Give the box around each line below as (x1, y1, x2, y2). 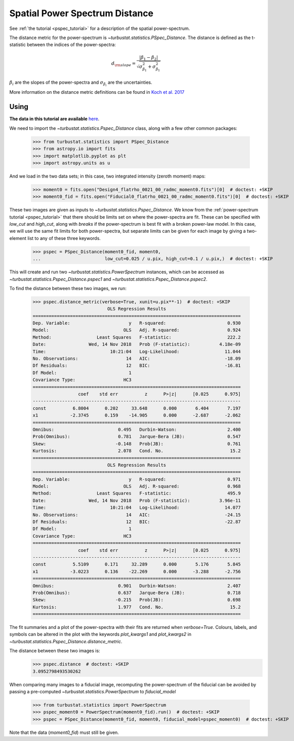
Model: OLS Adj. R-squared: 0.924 (32, 327, 241, 333)
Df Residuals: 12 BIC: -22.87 (32, 519, 241, 525)
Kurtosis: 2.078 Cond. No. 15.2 (32, 448, 241, 454)
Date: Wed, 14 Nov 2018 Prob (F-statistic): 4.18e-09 (32, 341, 241, 347)
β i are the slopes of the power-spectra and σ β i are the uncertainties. (9, 79, 152, 87)
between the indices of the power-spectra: (27, 42, 116, 48)
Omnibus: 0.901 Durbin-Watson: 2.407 (32, 583, 241, 588)
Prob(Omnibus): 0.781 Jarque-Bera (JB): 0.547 (32, 434, 241, 440)
